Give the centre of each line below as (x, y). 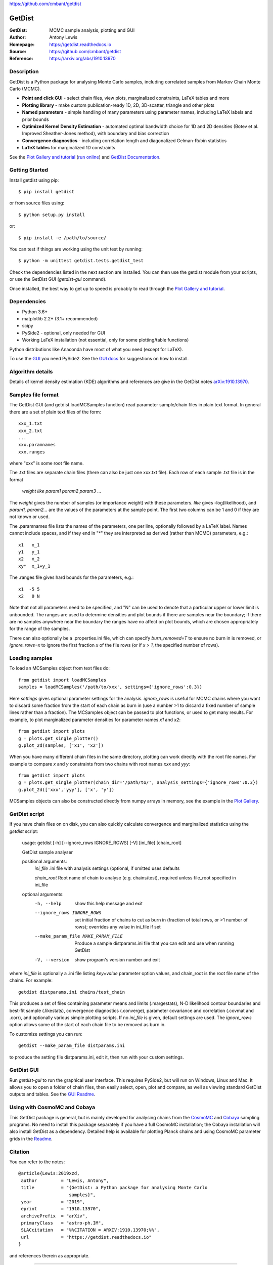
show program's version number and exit (117, 959)
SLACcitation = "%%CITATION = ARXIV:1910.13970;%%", (90, 1230)
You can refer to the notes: (37, 1162)
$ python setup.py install (52, 215)
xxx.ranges (32, 452)
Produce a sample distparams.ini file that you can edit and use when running (154, 943)
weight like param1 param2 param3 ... (61, 491)
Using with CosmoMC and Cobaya (52, 1107)
